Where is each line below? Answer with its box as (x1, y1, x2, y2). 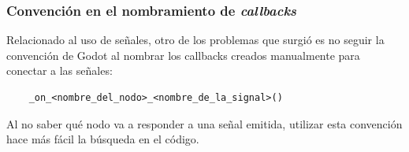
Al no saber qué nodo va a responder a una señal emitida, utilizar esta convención (6, 115, 403, 132)
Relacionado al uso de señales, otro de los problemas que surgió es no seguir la (6, 32, 385, 48)
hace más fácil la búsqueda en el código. (6, 131, 199, 147)
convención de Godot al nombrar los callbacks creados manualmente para (6, 46, 360, 63)
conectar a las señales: (6, 62, 113, 79)
